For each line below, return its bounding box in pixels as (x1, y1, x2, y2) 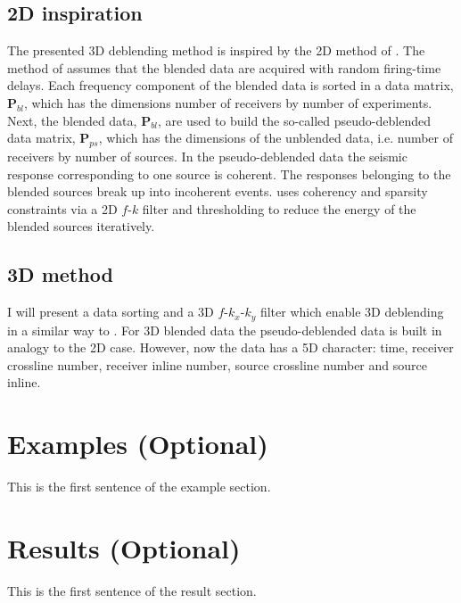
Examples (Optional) (7, 425, 268, 462)
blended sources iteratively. (7, 217, 155, 235)
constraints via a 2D (7, 199, 118, 218)
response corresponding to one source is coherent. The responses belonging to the (7, 164, 451, 183)
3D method (7, 260, 113, 288)
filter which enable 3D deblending (259, 302, 444, 321)
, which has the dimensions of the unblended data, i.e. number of (98, 128, 454, 147)
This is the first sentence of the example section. (7, 477, 271, 496)
